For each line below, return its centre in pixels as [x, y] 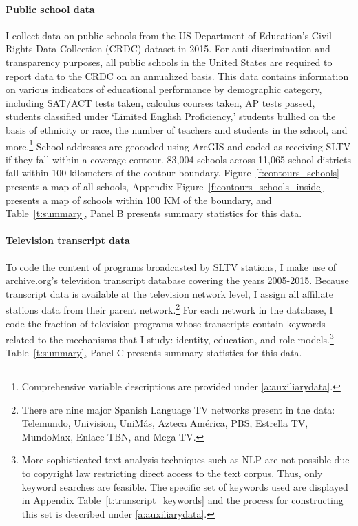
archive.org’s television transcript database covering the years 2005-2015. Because [177, 280]
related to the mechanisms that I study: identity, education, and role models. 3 [170, 338]
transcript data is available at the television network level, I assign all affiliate [170, 293]
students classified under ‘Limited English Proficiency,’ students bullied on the [171, 116]
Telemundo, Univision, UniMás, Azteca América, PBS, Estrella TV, [165, 423]
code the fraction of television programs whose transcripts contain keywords [166, 323]
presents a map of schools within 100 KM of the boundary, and [139, 200]
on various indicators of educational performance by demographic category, [164, 89]
